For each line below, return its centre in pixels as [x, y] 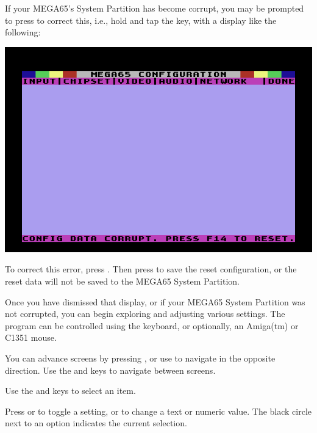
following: [23, 32]
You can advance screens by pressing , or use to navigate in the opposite [140, 358]
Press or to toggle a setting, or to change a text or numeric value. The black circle [158, 411]
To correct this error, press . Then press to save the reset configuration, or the [151, 269]
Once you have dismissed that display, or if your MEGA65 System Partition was [155, 301]
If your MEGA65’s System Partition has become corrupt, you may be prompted [155, 8]
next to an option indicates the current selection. [96, 423]
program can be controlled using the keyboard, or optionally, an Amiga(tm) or [152, 325]
